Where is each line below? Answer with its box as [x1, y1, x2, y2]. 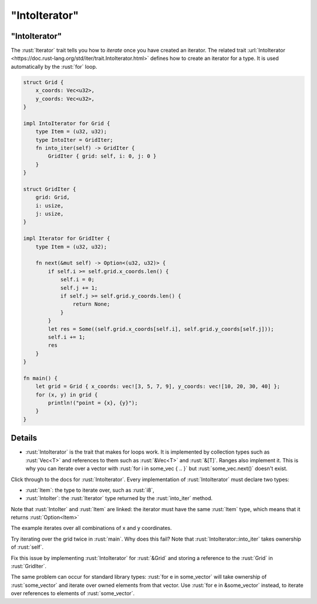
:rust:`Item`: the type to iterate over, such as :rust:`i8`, [25, 486, 155, 494]
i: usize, [35, 202, 64, 209]
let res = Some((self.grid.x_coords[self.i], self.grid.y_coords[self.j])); [48, 326, 274, 332]
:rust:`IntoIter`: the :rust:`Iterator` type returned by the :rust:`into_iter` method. [25, 495, 213, 502]
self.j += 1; [60, 284, 98, 291]
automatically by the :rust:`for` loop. [11, 63, 97, 70]
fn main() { [23, 375, 58, 381]
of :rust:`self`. [11, 543, 44, 551]
